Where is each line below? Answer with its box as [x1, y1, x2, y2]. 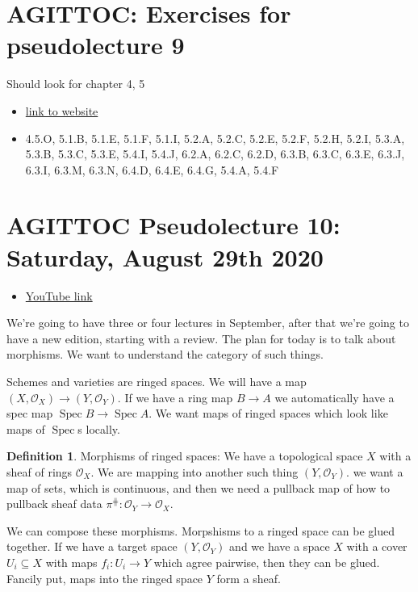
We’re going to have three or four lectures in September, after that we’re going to [6, 314, 409, 331]
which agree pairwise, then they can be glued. [153, 553, 380, 570]
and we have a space [229, 538, 330, 555]
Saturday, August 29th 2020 [6, 240, 324, 273]
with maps [45, 553, 98, 570]
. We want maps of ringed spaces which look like [148, 405, 388, 422]
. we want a [346, 463, 403, 480]
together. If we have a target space [6, 538, 178, 555]
